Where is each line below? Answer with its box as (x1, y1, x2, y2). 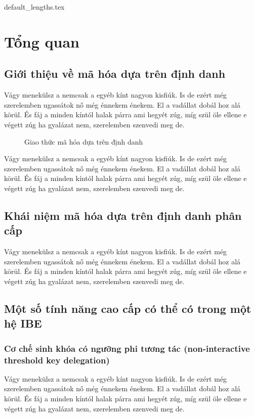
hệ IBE (4, 315, 42, 331)
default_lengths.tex (4, 2, 65, 12)
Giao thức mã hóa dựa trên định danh (24, 136, 143, 147)
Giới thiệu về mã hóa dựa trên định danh (4, 66, 226, 81)
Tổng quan (4, 31, 79, 52)
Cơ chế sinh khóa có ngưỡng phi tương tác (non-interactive (4, 342, 250, 354)
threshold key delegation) (4, 353, 110, 366)
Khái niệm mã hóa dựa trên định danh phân (4, 207, 242, 223)
